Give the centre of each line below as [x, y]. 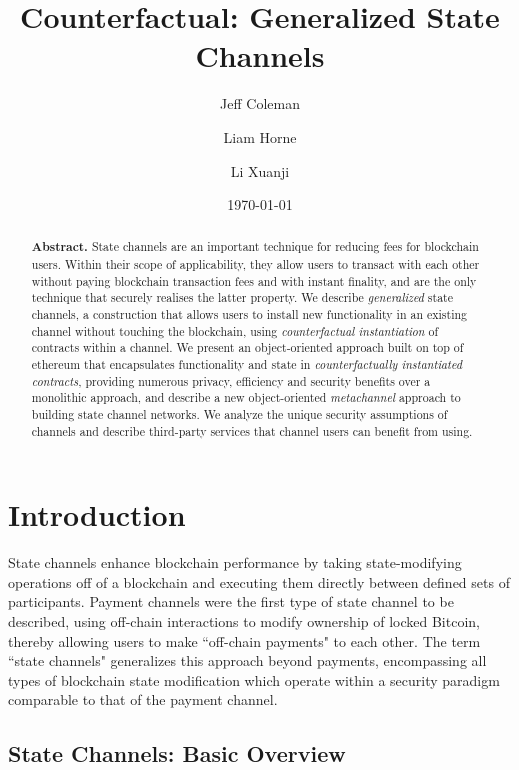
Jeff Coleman [260, 103]
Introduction [97, 514]
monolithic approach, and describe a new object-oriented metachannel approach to [246, 397]
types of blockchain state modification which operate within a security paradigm [254, 679]
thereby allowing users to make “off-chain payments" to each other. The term [244, 640]
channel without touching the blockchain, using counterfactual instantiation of [235, 330]
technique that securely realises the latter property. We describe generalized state [242, 297]
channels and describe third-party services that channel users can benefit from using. [252, 430]
